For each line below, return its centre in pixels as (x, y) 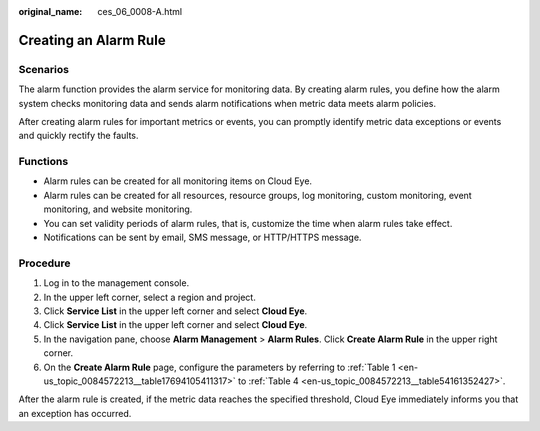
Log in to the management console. (116, 283)
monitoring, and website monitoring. (118, 209)
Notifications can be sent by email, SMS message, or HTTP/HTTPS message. (202, 237)
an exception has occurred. (75, 413)
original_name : (50, 11)
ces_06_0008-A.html (140, 11)
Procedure (44, 263)
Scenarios (44, 69)
